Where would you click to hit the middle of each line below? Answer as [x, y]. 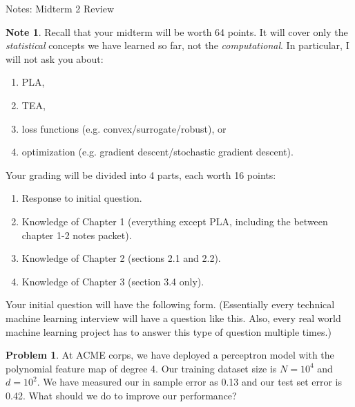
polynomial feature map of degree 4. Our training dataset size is [141, 368]
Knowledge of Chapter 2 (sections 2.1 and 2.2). [121, 258]
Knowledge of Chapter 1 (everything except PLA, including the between [175, 221]
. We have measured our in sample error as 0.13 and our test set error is [190, 382]
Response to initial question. [82, 198]
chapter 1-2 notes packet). [77, 235]
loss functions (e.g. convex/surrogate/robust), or [124, 128]
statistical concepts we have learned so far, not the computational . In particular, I [177, 45]
